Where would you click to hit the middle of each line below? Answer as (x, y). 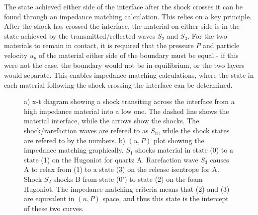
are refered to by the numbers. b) (75, 140)
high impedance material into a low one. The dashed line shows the (127, 111)
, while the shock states (194, 130)
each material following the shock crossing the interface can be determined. (118, 84)
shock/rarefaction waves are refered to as (86, 130)
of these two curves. (54, 208)
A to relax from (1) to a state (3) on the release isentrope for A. (122, 169)
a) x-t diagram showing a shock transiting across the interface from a (129, 101)
